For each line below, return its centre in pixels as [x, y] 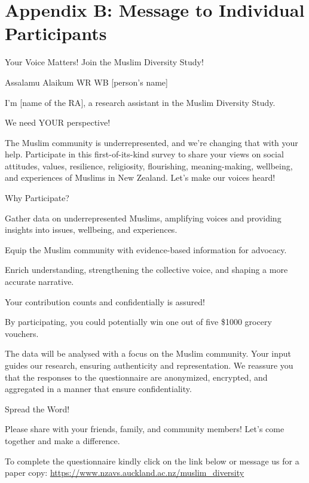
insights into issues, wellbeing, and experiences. [91, 230]
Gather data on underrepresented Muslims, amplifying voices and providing [143, 218]
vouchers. [22, 333]
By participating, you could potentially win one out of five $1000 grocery [138, 322]
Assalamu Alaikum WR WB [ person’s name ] [86, 82]
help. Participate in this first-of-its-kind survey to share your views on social [144, 154]
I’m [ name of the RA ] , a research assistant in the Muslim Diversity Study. [140, 102]
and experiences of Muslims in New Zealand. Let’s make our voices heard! [140, 177]
